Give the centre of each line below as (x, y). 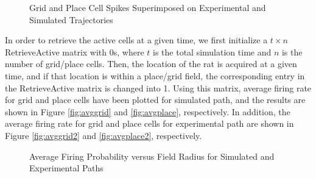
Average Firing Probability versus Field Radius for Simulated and (152, 156)
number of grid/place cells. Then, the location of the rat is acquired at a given (151, 64)
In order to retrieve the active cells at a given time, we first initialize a (136, 40)
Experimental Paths (66, 168)
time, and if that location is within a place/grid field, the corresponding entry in (155, 75)
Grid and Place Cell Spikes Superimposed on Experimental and (148, 7)
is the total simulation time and (212, 52)
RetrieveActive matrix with (56, 52)
